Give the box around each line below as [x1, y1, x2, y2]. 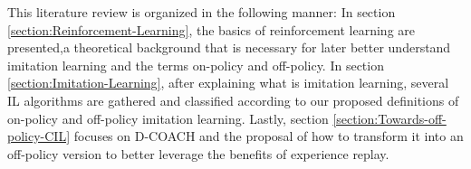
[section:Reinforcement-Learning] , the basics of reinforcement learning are [7, 20, 416, 39]
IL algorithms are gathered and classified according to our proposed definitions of [7, 90, 459, 109]
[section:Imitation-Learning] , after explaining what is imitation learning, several [7, 73, 449, 92]
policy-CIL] [7, 127, 71, 146]
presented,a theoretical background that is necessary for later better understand [7, 38, 451, 57]
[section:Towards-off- [332, 108, 447, 127]
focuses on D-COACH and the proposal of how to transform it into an [73, 127, 464, 146]
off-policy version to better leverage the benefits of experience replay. [7, 144, 389, 163]
